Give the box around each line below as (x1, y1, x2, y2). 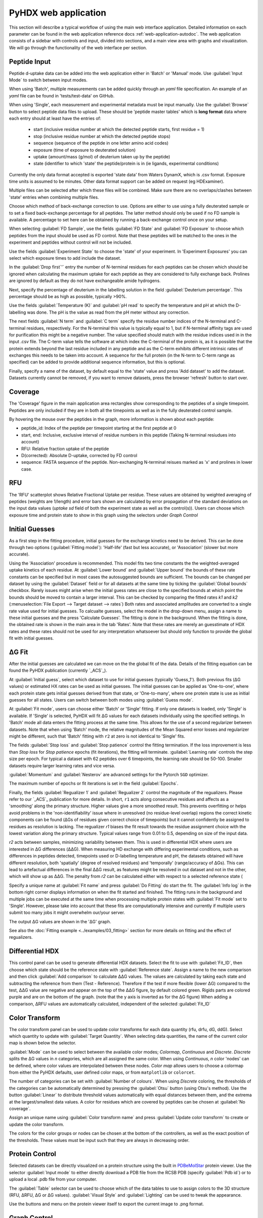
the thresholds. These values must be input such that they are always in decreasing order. (9, 1137, 190, 1143)
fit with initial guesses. (9, 635, 54, 641)
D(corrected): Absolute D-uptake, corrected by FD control (21, 452, 137, 458)
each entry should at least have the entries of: (9, 115, 102, 121)
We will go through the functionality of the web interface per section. (9, 44, 147, 51)
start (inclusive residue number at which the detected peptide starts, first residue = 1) (33, 127, 205, 133)
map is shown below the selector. (9, 1040, 76, 1046)
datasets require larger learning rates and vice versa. (9, 762, 115, 768)
